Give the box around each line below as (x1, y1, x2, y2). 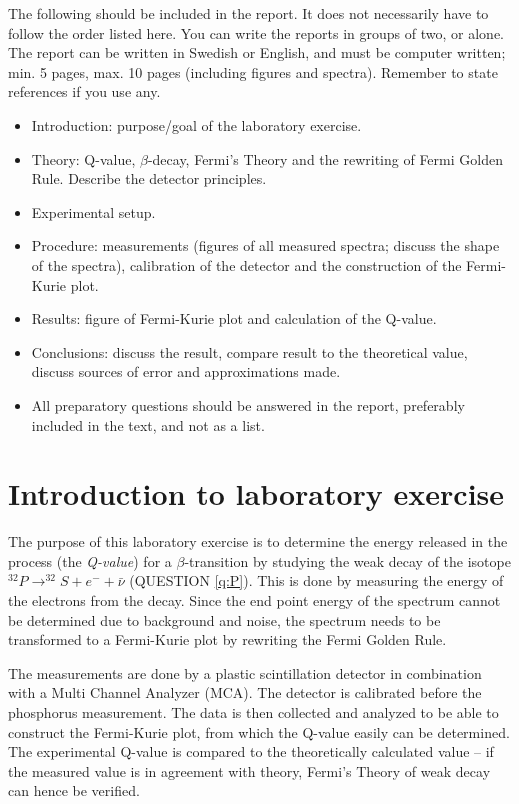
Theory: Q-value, (31, 148, 136, 169)
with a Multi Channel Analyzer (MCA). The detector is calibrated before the (8, 682, 482, 703)
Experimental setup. (31, 201, 156, 222)
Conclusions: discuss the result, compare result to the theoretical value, (31, 341, 468, 362)
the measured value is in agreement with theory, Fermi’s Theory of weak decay (8, 760, 491, 781)
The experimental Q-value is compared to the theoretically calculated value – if (8, 741, 494, 762)
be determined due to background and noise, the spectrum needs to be (8, 609, 441, 630)
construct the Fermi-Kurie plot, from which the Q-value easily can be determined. (8, 721, 510, 742)
